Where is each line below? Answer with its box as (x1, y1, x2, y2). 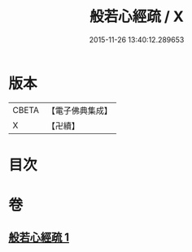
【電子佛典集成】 (46, 105, 112, 116)
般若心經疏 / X (89, 7, 185, 26)
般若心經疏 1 (8, 231, 70, 245)
